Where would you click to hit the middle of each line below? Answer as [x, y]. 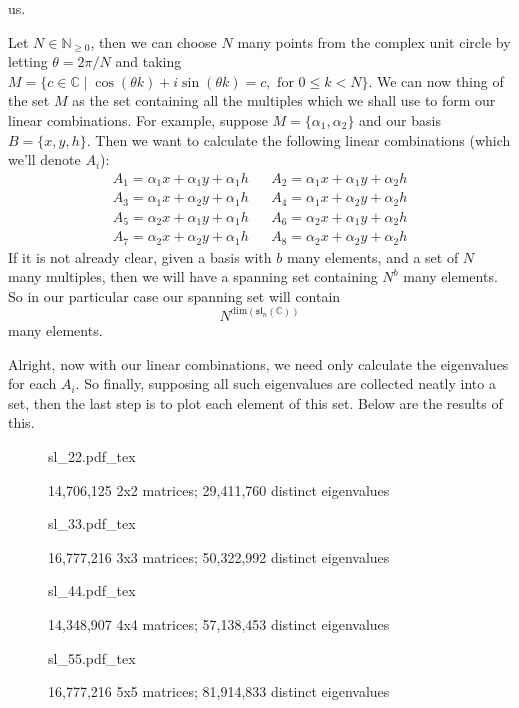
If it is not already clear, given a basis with [140, 256]
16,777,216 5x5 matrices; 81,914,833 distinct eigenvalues [219, 691]
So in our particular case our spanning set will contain [174, 295]
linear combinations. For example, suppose [138, 119]
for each [32, 383]
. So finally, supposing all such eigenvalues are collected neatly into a [285, 383]
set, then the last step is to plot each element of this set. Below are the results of [255, 402]
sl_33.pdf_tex [92, 523]
